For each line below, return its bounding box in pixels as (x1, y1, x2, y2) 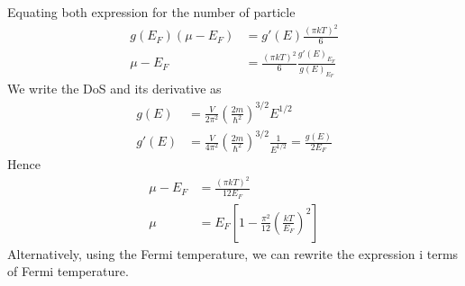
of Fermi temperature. (7, 262, 129, 281)
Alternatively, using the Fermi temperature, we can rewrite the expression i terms (7, 244, 459, 263)
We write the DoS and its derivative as (7, 79, 222, 98)
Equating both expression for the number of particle (7, 3, 296, 21)
